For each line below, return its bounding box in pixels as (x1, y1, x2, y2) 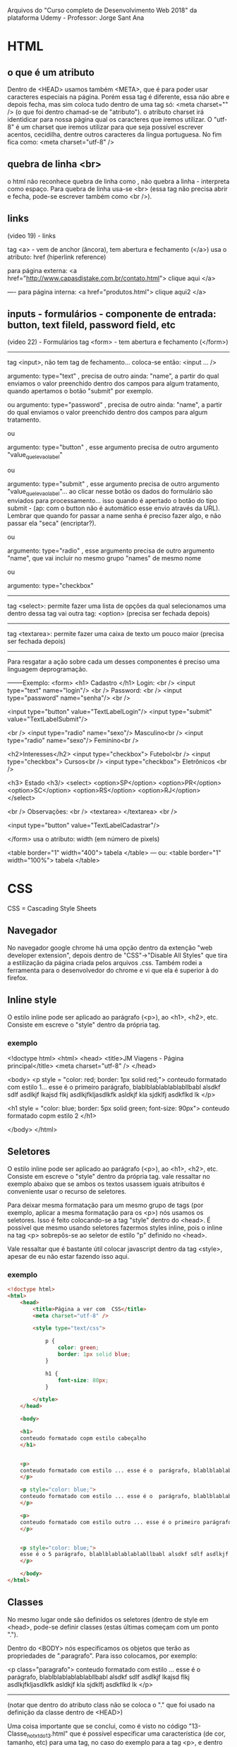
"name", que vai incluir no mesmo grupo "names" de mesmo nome (7, 554, 202, 563)
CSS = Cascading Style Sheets (7, 904, 97, 912)
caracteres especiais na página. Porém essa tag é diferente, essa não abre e (7, 93, 230, 101)
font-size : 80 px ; (57, 1376, 109, 1384)
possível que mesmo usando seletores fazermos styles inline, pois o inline (7, 1223, 223, 1232)
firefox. (7, 973, 28, 982)
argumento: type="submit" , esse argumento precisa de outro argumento (7, 480, 220, 488)
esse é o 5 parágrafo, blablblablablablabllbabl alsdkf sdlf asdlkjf (20, 1551, 229, 1558)
